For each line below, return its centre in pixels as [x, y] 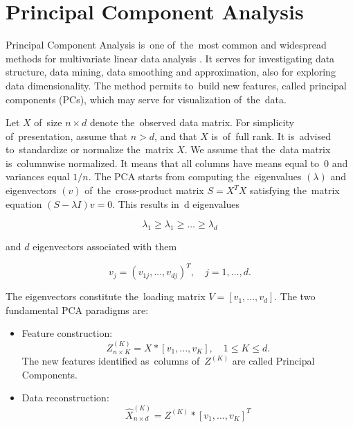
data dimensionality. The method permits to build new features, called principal [176, 85]
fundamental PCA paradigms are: [77, 310]
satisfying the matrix [295, 190]
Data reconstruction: [65, 398]
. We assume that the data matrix [257, 149]
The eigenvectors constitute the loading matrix [106, 296]
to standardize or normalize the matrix [90, 149]
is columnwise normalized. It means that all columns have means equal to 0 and [177, 163]
